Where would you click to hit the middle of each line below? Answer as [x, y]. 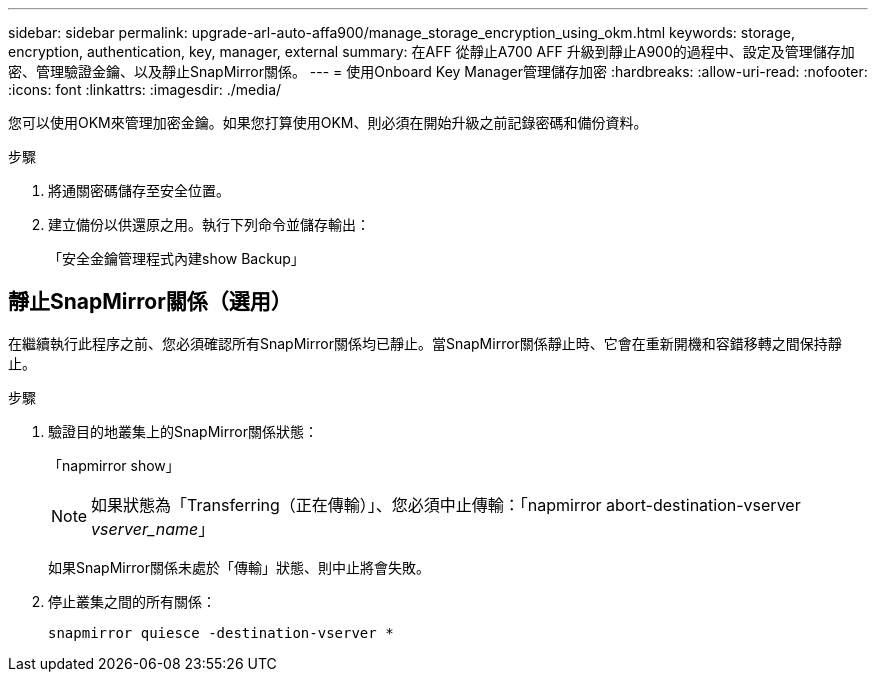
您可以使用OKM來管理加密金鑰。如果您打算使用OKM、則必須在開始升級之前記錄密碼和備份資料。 [328, 122]
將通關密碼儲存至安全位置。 [139, 190]
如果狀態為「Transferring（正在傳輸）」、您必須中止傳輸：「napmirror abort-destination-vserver [446, 504]
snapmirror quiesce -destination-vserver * [221, 632]
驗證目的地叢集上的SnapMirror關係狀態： [183, 431]
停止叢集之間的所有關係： [132, 601]
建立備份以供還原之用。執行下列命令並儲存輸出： [209, 224]
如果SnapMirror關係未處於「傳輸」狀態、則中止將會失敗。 [239, 567]
